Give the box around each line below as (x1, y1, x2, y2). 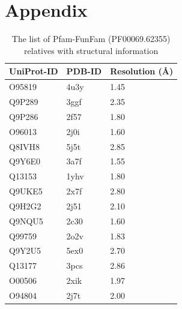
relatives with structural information (24, 44, 159, 56)
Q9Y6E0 (9, 155, 40, 167)
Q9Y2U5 (9, 244, 41, 257)
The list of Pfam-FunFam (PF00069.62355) (11, 32, 171, 45)
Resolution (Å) (110, 65, 174, 77)
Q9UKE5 (9, 185, 43, 197)
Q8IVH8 (9, 140, 40, 152)
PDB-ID (66, 65, 102, 77)
